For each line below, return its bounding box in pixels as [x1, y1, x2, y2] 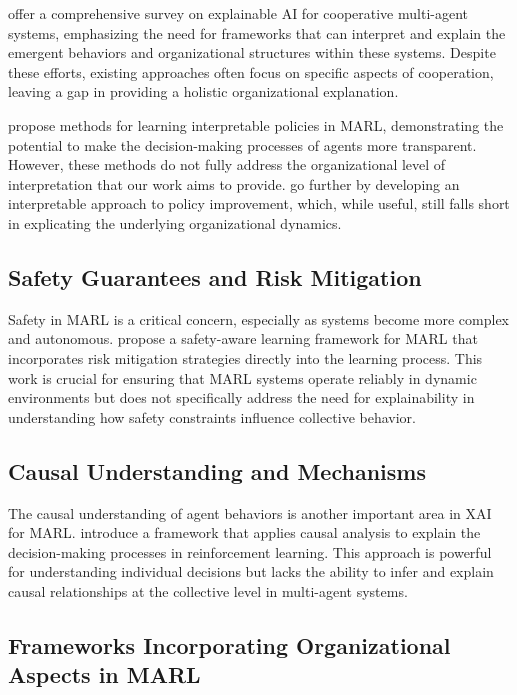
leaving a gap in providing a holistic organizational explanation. [8, 81, 399, 102]
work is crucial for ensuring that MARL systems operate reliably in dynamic [8, 367, 477, 388]
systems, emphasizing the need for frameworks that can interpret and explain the [8, 22, 506, 43]
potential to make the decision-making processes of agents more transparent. [8, 134, 477, 155]
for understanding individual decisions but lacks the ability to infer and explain [8, 561, 494, 582]
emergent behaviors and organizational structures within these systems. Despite [8, 42, 496, 63]
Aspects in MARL [8, 659, 201, 690]
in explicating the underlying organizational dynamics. [8, 212, 342, 233]
